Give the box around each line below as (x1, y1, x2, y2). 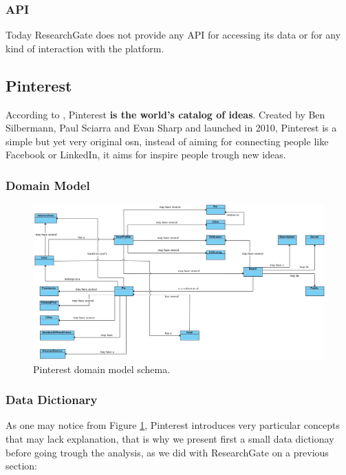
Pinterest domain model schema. (33, 361, 171, 376)
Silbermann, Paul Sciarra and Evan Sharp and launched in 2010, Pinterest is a (6, 120, 337, 135)
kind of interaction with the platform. (6, 41, 164, 55)
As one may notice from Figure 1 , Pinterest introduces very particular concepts (6, 418, 340, 432)
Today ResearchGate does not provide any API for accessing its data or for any (6, 28, 341, 42)
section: (6, 458, 37, 473)
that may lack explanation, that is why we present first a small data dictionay (6, 432, 334, 446)
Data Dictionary (6, 391, 98, 408)
